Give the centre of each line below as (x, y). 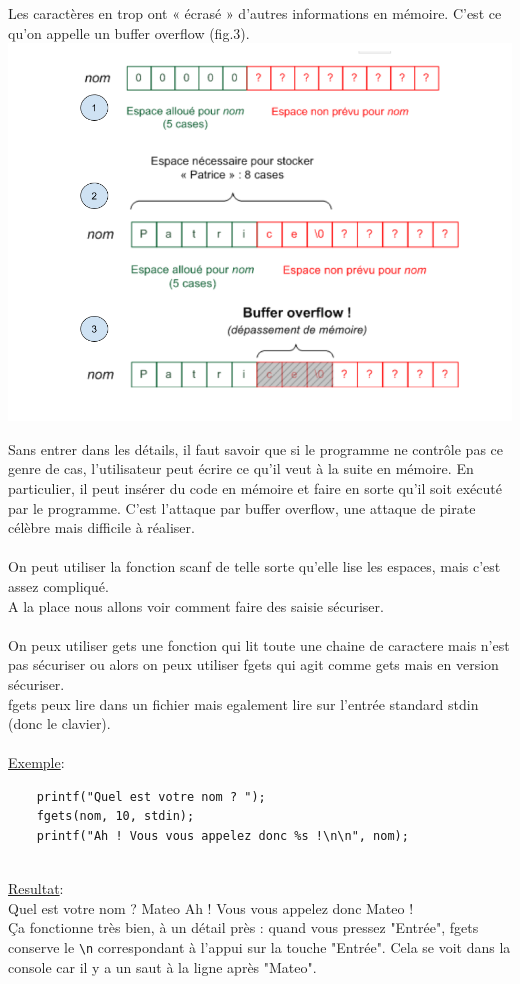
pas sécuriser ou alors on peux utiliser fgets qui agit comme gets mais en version (253, 664)
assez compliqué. (58, 585)
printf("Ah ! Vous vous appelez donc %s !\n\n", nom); (222, 836)
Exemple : (36, 762)
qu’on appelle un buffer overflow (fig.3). (129, 32)
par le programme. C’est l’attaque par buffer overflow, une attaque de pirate (242, 507)
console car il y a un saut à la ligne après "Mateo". (162, 966)
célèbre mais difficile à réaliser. (101, 527)
